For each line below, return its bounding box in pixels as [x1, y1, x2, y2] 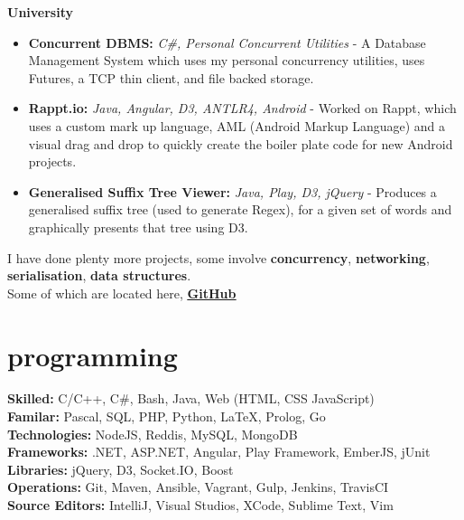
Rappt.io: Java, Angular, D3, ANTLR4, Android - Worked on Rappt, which [28, 99, 457, 118]
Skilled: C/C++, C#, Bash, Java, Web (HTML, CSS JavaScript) [7, 389, 375, 408]
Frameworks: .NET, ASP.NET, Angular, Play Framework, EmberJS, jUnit [7, 442, 431, 461]
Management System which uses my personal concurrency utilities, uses [28, 51, 425, 70]
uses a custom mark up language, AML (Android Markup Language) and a [28, 116, 446, 135]
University [7, 3, 73, 21]
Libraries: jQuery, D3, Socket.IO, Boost [7, 459, 234, 478]
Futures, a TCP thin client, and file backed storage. [28, 68, 314, 87]
